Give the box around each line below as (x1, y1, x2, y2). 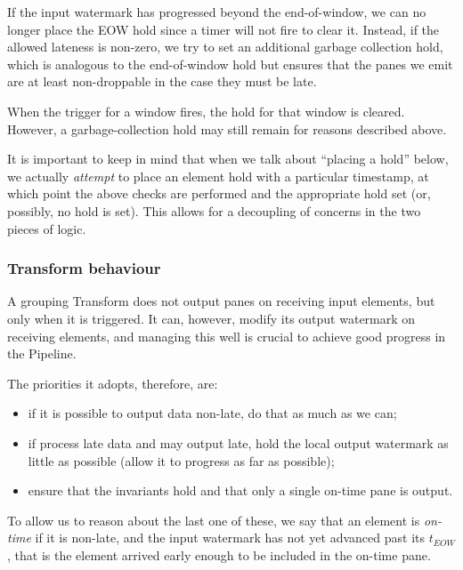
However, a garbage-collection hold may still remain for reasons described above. (7, 119, 447, 138)
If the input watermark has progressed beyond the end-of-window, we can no (7, 3, 426, 20)
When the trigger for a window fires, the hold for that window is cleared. (7, 101, 405, 120)
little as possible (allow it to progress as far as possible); (28, 451, 335, 470)
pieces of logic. (7, 219, 86, 237)
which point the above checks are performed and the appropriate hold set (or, (7, 184, 431, 203)
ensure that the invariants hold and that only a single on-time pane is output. (28, 481, 453, 500)
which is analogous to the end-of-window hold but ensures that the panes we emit (7, 54, 453, 73)
